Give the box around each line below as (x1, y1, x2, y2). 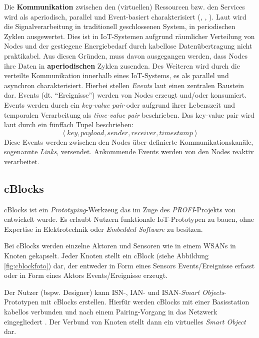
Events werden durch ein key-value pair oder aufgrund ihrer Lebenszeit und (4, 99, 235, 110)
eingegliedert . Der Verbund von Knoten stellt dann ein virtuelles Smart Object (4, 316, 246, 326)
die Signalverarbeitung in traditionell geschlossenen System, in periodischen (4, 21, 235, 32)
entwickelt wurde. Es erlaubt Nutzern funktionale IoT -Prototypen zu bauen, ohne (4, 214, 254, 224)
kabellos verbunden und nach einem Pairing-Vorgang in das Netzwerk (4, 306, 217, 317)
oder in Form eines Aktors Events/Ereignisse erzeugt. (4, 270, 168, 280)
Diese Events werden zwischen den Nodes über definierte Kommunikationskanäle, (4, 136, 253, 147)
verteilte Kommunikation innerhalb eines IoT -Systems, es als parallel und (4, 70, 229, 81)
